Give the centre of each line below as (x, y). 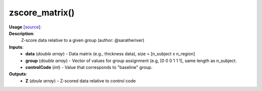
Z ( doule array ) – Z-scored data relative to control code (81, 81)
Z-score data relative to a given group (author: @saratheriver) (83, 40)
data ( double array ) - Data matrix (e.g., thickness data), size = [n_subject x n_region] (110, 54)
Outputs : (18, 74)
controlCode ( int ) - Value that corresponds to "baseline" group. (89, 67)
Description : (22, 33)
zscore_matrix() (42, 13)
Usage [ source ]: (25, 27)
